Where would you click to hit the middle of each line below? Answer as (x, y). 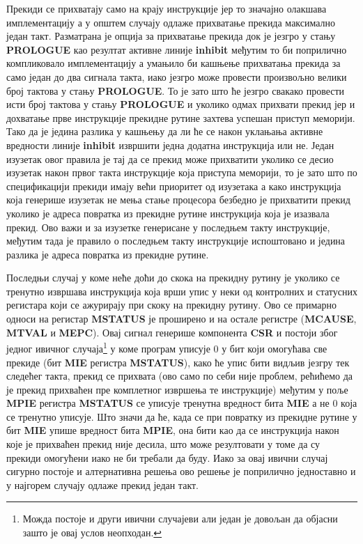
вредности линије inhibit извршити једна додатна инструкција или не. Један (170, 145)
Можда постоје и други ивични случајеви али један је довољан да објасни (180, 519)
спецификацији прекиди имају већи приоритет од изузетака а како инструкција (174, 186)
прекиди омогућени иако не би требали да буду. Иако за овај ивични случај (167, 457)
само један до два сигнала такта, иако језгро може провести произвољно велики (177, 76)
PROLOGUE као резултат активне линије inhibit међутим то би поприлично (177, 49)
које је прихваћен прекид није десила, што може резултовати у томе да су (163, 444)
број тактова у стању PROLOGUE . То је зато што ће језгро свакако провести (176, 90)
